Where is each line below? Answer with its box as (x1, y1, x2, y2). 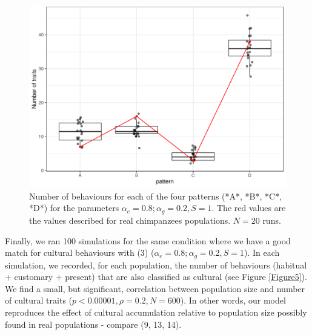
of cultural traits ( (5, 294, 73, 307)
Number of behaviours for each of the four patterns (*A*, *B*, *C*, (29, 189, 282, 202)
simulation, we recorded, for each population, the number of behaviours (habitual (5, 258, 307, 271)
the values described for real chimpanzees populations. (29, 213, 231, 226)
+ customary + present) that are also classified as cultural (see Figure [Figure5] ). (5, 270, 307, 283)
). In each (244, 246, 280, 259)
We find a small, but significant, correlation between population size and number (5, 282, 305, 294)
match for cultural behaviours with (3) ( (5, 246, 154, 259)
